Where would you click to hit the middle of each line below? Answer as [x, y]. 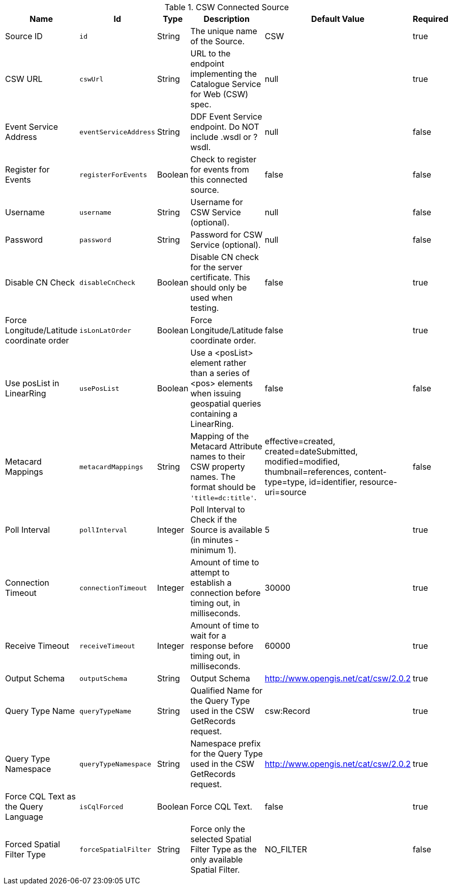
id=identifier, [333, 482]
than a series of [220, 373]
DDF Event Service [226, 117]
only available [217, 859]
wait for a [208, 636]
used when [212, 298]
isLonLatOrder [106, 330]
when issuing [216, 393]
